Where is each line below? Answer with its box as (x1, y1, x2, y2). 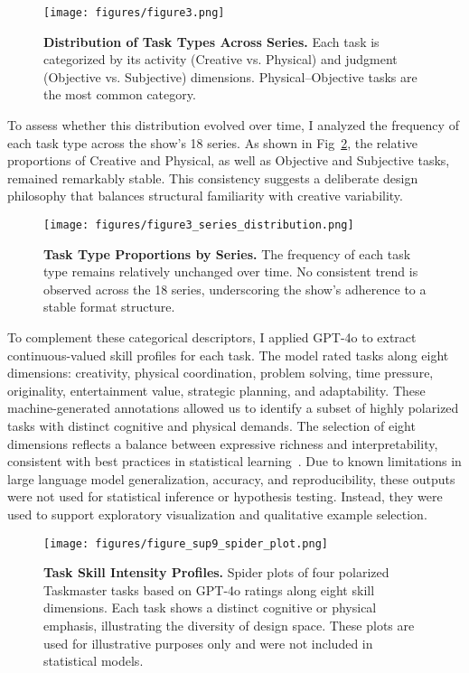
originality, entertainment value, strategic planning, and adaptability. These (7, 380, 426, 399)
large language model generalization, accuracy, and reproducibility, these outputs (7, 469, 455, 488)
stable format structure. (43, 297, 175, 316)
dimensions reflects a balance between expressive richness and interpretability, (7, 434, 438, 453)
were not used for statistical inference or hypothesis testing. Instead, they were (7, 487, 443, 506)
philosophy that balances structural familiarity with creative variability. (7, 186, 403, 205)
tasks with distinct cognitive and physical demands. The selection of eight (7, 416, 416, 435)
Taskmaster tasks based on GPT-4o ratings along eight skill (43, 580, 375, 599)
